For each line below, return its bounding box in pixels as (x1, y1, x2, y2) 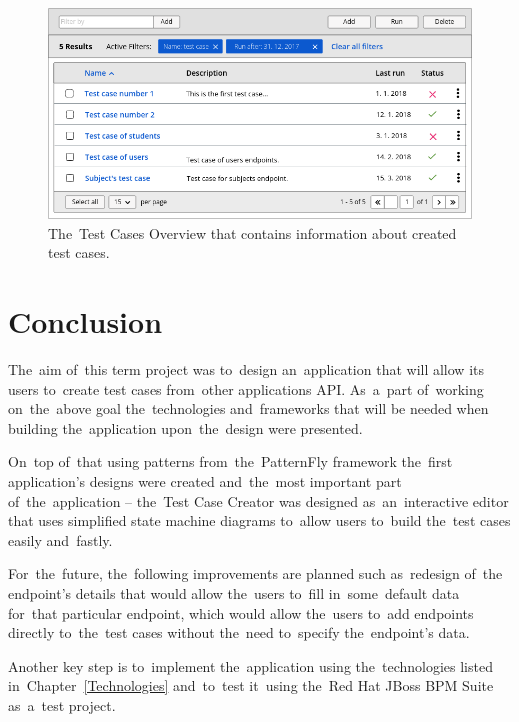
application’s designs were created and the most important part (8, 471, 402, 492)
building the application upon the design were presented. (8, 417, 363, 438)
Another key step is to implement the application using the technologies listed (8, 655, 493, 676)
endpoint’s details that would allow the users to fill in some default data (8, 583, 460, 604)
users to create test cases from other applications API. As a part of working (8, 378, 484, 399)
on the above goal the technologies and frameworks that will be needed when (8, 398, 489, 419)
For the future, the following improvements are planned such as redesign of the (8, 563, 503, 584)
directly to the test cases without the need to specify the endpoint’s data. (8, 622, 470, 643)
